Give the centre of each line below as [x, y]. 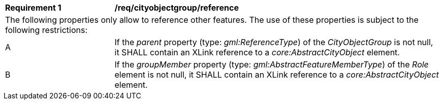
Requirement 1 [33, 8]
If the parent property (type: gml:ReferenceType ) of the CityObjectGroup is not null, [274, 42]
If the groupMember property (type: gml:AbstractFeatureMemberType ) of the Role [272, 64]
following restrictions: [46, 30]
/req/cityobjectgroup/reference [177, 8]
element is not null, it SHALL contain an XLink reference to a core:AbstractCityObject [277, 75]
